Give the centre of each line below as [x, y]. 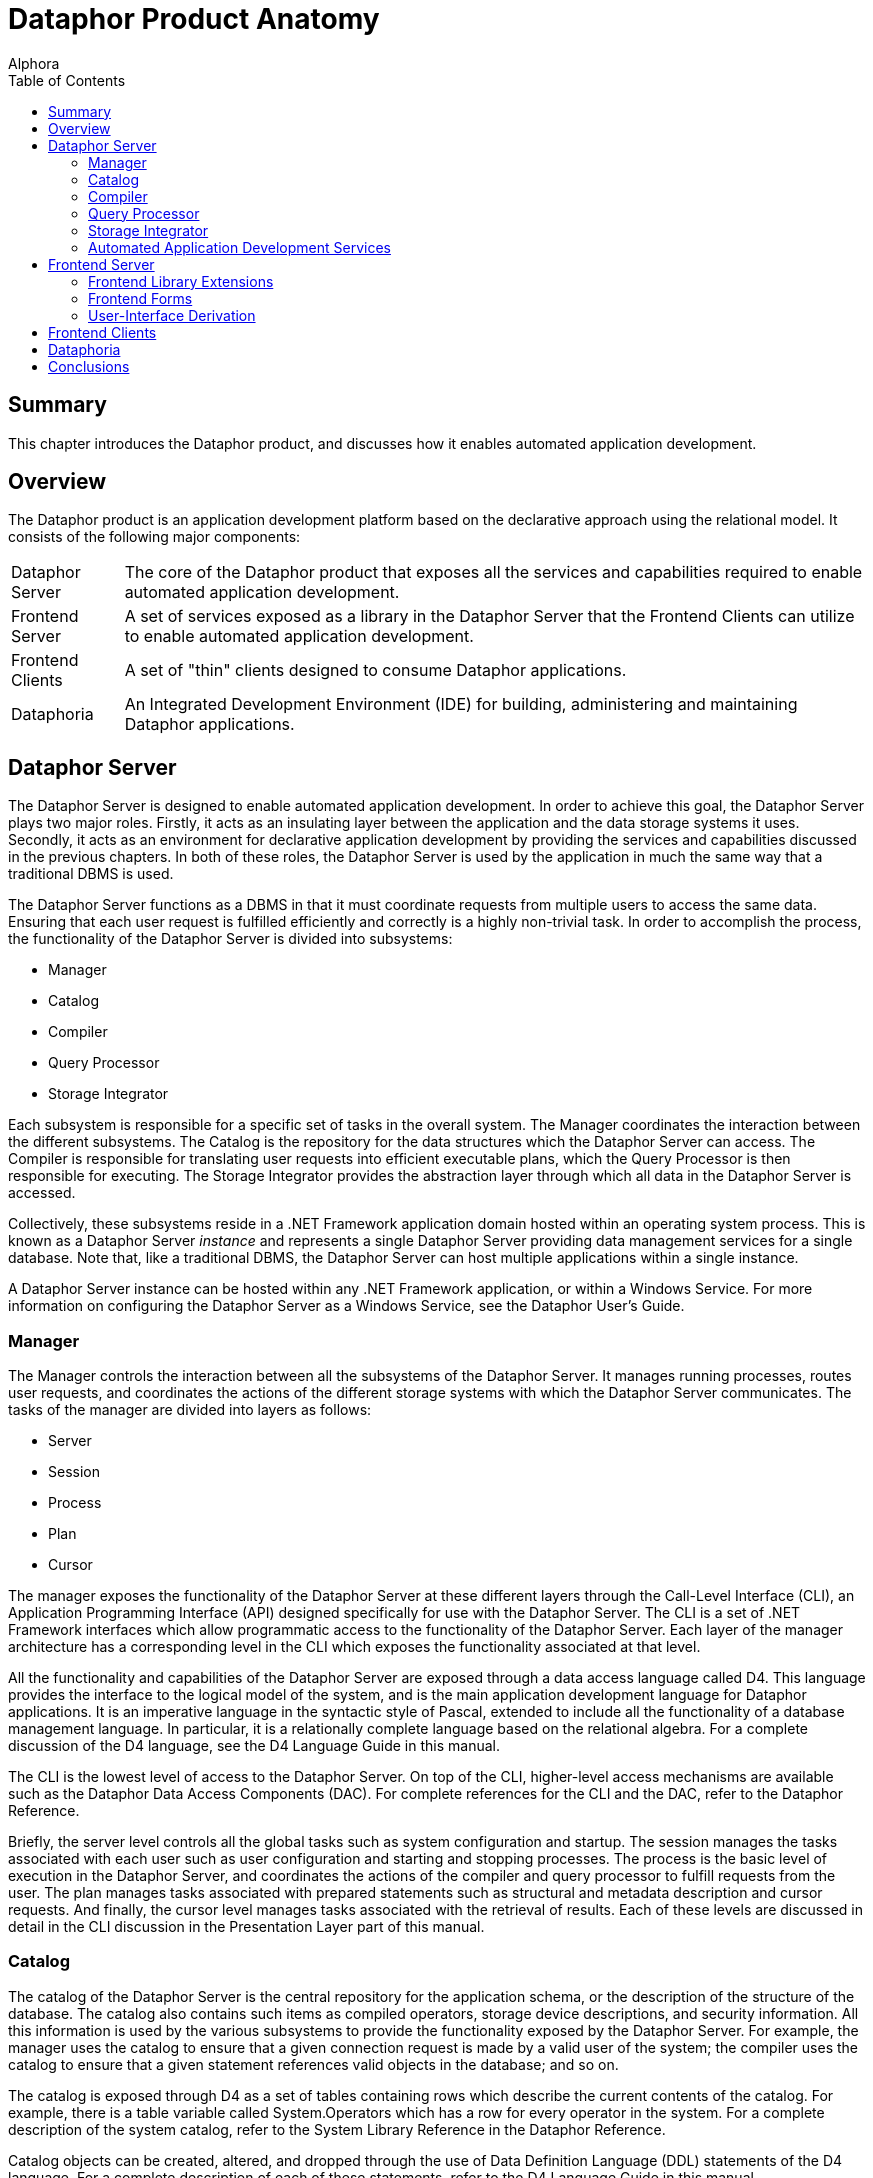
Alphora [34, 63]
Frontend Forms [140, 298]
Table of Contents [67, 80]
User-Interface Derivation [172, 315]
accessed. [42, 1193]
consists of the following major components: [154, 537]
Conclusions [89, 366]
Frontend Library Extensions [181, 281]
